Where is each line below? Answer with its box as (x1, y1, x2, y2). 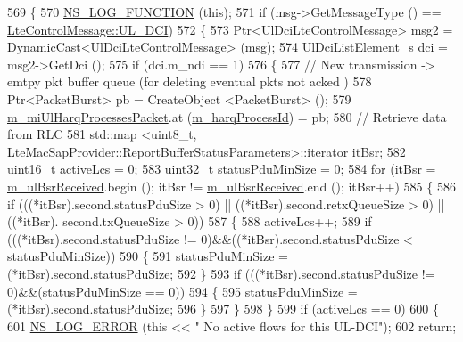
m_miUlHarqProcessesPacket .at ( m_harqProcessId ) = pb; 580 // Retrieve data (7, 107, 447, 126)
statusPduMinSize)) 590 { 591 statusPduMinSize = (7, 247, 288, 265)
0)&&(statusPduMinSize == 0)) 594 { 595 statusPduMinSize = (7, 281, 358, 300)
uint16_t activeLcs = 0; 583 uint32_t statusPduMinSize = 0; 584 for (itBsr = (7, 159, 436, 178)
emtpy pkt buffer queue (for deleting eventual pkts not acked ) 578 (7, 72, 372, 91)
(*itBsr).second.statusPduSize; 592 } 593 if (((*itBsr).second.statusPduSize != (7, 264, 435, 282)
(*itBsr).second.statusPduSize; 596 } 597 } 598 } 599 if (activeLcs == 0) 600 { (7, 299, 439, 318)
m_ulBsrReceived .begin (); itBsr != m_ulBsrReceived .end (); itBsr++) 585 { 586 (7, 176, 456, 195)
